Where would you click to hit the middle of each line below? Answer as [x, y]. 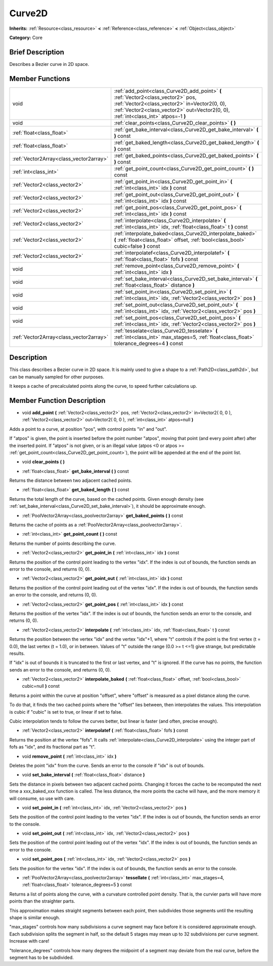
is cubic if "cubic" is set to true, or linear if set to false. [66, 712]
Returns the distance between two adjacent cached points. [71, 480]
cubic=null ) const [41, 686]
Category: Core [26, 38]
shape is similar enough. [35, 918]
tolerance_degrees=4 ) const [148, 343]
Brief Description [37, 52]
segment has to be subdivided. [42, 957]
